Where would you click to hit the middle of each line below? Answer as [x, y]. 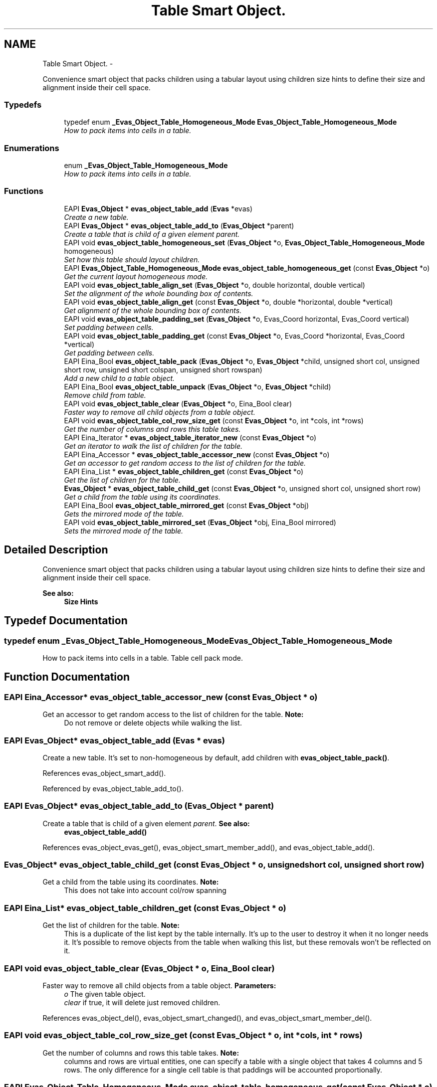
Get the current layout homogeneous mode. [136, 276]
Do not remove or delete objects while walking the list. [153, 723]
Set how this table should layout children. [132, 259]
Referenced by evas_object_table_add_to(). [113, 788]
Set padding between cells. [109, 327]
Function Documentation [67, 677]
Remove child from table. [105, 395]
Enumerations [32, 148]
